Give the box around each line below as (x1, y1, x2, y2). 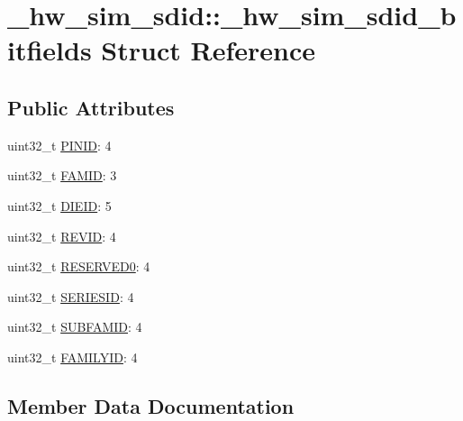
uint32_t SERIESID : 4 (7, 287, 134, 306)
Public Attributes (7, 93, 175, 121)
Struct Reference (101, 32, 315, 69)
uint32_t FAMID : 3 (7, 166, 117, 185)
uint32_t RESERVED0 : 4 (7, 257, 150, 276)
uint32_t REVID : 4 (7, 226, 116, 245)
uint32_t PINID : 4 (7, 135, 112, 154)
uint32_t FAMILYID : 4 (7, 347, 138, 366)
